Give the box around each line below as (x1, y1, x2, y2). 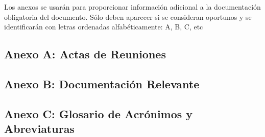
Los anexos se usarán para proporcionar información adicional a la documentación (4, 2, 261, 12)
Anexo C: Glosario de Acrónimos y (4, 106, 193, 121)
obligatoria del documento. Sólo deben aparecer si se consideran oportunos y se (4, 11, 252, 22)
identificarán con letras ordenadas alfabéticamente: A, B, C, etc (4, 21, 203, 32)
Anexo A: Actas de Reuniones (4, 46, 166, 62)
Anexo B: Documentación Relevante (4, 76, 200, 91)
